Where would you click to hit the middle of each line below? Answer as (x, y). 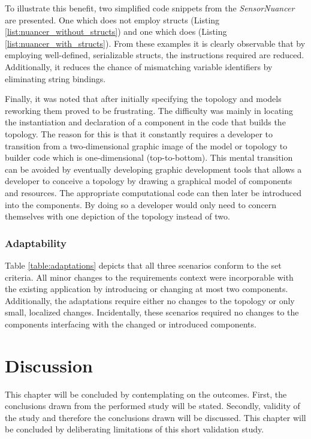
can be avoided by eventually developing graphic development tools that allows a (153, 169)
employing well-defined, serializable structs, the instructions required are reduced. (155, 55)
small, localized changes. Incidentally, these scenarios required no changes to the (152, 312)
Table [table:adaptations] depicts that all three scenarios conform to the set (143, 265)
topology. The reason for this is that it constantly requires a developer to (139, 133)
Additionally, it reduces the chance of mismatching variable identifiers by (139, 66)
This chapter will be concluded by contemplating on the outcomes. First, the (146, 394)
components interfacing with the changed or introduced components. (131, 324)
